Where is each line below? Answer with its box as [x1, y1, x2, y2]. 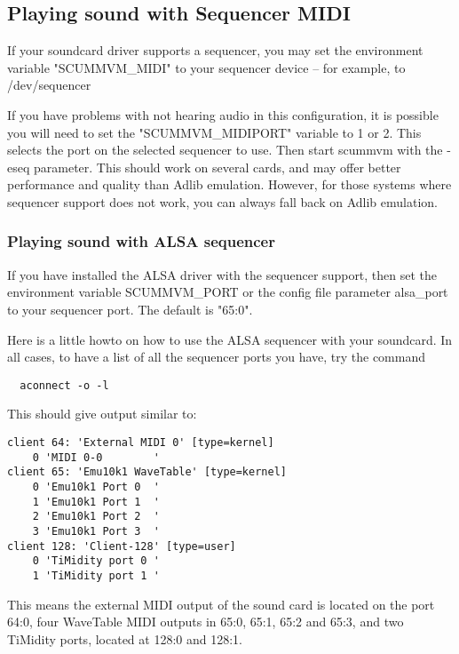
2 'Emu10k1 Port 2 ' [32, 510, 160, 523]
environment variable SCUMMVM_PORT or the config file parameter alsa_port [7, 283, 448, 301]
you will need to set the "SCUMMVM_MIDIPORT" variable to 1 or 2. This [7, 123, 422, 141]
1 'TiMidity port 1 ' [32, 569, 160, 582]
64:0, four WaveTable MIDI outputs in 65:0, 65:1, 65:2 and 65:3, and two [7, 612, 404, 631]
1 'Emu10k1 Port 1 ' [32, 495, 160, 508]
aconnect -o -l [20, 379, 109, 392]
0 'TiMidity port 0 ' [32, 554, 160, 568]
